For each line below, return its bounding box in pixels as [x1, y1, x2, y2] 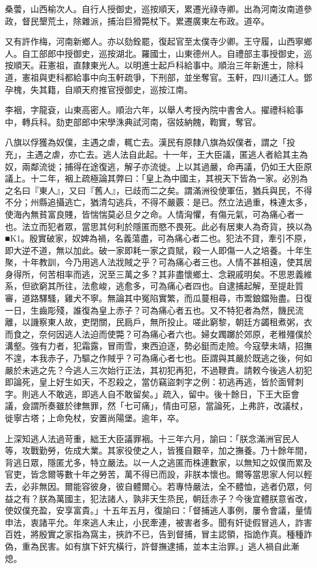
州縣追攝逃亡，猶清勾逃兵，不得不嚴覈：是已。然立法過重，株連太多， [30, 196, 312, 208]
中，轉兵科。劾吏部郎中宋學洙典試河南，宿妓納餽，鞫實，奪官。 [5, 115, 261, 128]
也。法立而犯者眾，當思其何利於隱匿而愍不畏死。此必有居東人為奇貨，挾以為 [5, 219, 312, 232]
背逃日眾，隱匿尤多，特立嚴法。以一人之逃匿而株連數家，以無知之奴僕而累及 [5, 456, 312, 468]
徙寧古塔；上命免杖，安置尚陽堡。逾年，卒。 [5, 411, 184, 424]
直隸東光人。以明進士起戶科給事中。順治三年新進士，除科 [73, 59, 304, 72]
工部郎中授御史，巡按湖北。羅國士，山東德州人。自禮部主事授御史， [30, 46, 304, 59]
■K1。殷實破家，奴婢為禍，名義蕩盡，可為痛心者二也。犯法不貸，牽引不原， [5, 232, 312, 245]
